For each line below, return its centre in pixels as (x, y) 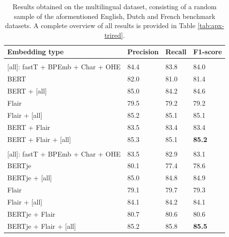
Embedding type (36, 52)
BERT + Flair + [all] (39, 139)
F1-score (208, 52)
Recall (176, 52)
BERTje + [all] (30, 178)
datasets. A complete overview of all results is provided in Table (100, 25)
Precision (143, 52)
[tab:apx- (211, 25)
